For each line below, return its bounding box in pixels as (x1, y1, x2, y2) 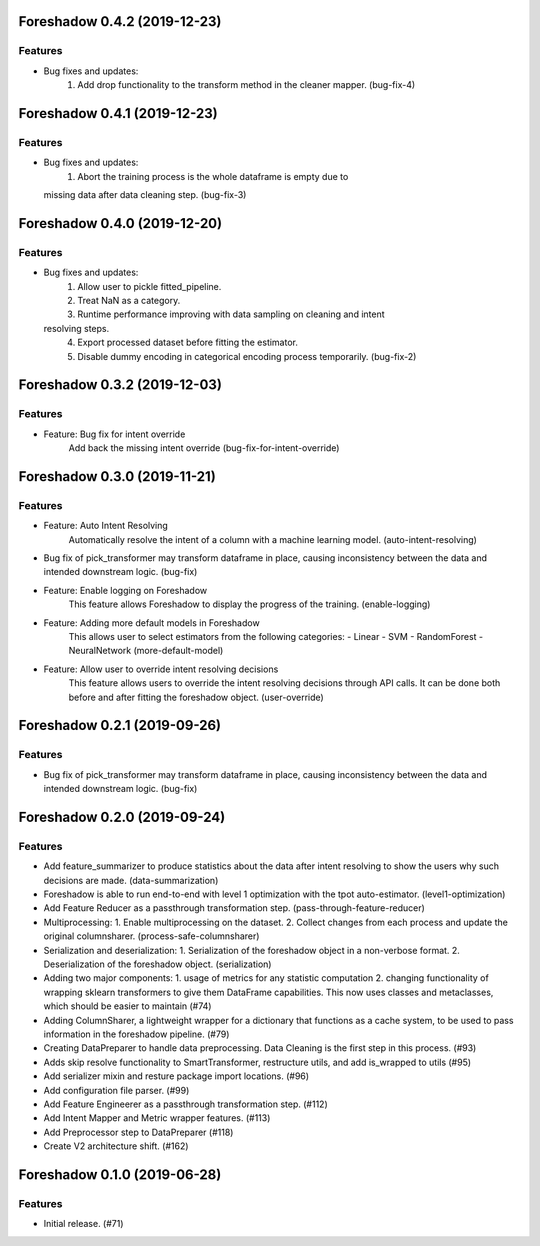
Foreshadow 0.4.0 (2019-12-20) (18, 215, 223, 232)
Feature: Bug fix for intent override (43, 428, 186, 440)
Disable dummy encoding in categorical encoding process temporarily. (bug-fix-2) (77, 350, 417, 362)
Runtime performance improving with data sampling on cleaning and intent (77, 308, 385, 320)
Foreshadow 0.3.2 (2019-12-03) (18, 376, 222, 394)
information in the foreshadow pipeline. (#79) (43, 1028, 230, 1040)
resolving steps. (43, 322, 110, 334)
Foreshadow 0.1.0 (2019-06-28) (18, 1166, 222, 1183)
